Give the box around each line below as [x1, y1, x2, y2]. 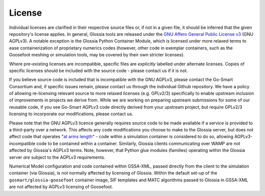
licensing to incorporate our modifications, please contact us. [9, 111, 133, 117]
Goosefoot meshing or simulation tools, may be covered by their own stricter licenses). [9, 52, 185, 58]
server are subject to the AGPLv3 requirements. [9, 154, 106, 160]
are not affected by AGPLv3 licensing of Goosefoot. [9, 184, 113, 190]
